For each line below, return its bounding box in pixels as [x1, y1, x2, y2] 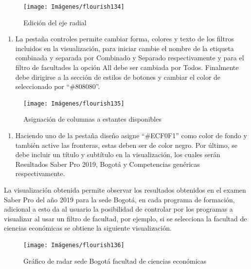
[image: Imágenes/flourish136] [23, 242, 125, 249]
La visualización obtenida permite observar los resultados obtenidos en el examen [4, 185, 246, 195]
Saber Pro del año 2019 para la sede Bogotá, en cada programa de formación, [4, 194, 235, 204]
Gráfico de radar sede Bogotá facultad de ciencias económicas [23, 255, 207, 266]
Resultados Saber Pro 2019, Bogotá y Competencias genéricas [15, 159, 200, 169]
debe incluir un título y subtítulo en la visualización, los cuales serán [15, 149, 220, 160]
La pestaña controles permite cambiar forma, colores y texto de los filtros [15, 34, 234, 44]
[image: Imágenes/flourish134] [23, 3, 125, 10]
